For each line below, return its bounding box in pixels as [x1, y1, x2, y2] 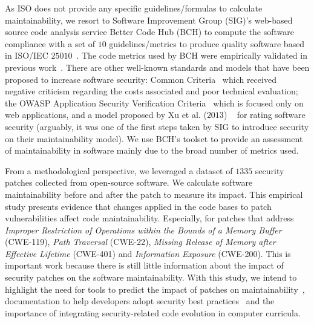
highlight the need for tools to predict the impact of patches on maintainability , [5, 282, 305, 295]
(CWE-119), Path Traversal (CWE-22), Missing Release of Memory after [5, 235, 276, 248]
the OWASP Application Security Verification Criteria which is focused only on [5, 96, 304, 109]
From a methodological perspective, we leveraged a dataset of [5, 164, 233, 177]
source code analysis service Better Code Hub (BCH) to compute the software [5, 25, 295, 38]
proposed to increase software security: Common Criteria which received [5, 73, 276, 85]
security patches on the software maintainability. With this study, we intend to [5, 271, 297, 284]
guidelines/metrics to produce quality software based [109, 37, 305, 50]
